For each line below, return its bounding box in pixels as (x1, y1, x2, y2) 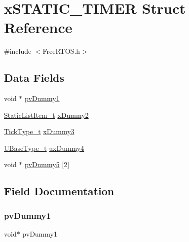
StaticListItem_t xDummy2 (4, 109, 89, 120)
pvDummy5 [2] (25, 159, 70, 170)
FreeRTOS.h (42, 46, 80, 56)
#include (4, 46, 32, 56)
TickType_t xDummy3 (4, 126, 75, 137)
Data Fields (4, 70, 65, 85)
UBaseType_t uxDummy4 (4, 142, 84, 153)
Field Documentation (4, 183, 114, 199)
